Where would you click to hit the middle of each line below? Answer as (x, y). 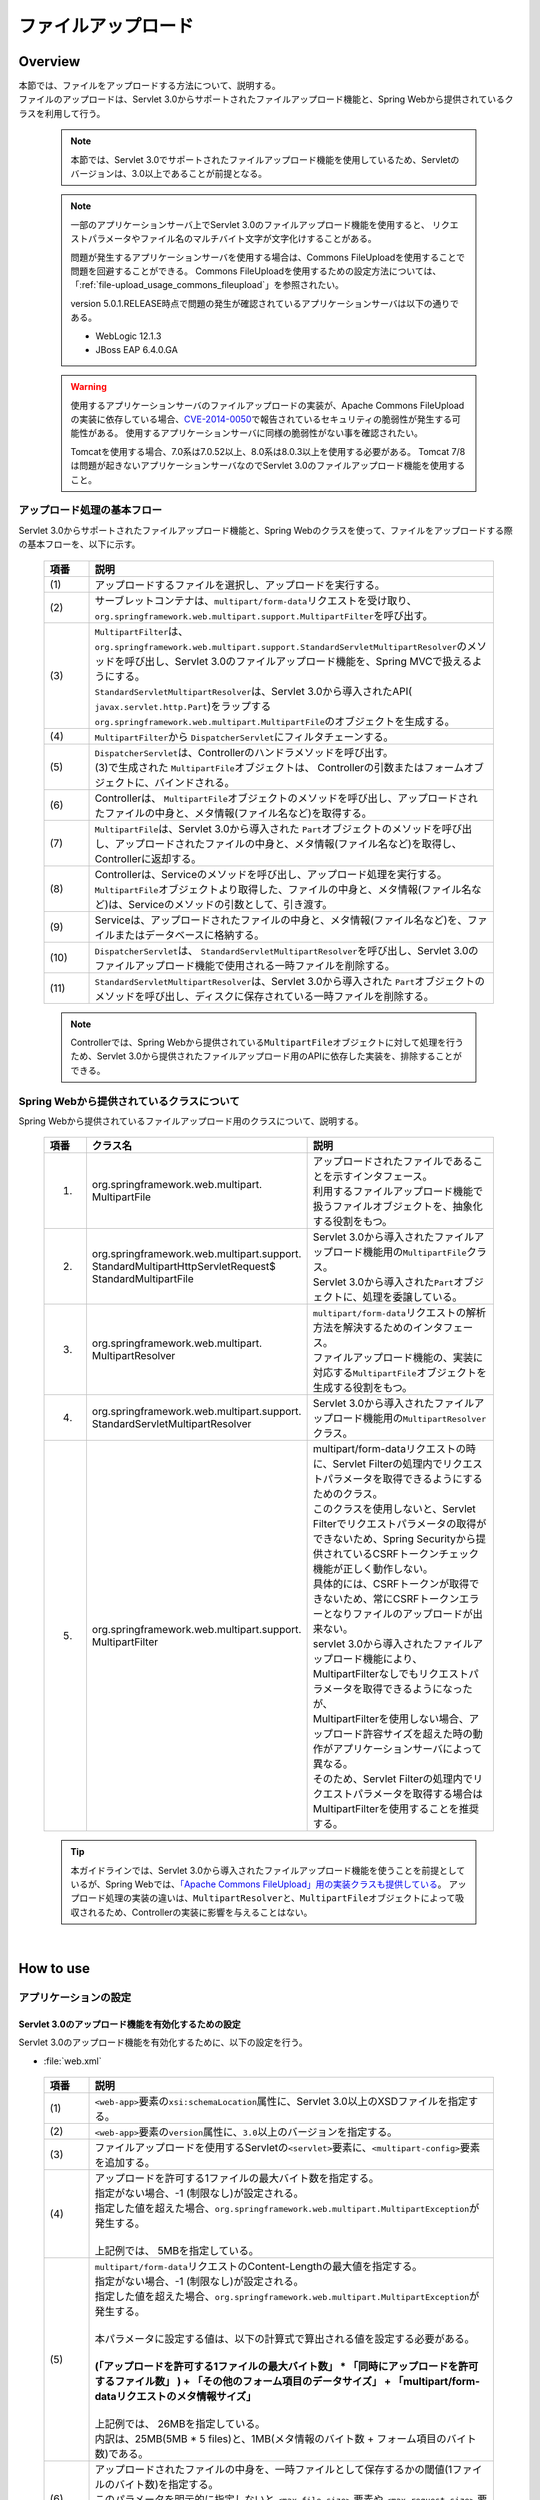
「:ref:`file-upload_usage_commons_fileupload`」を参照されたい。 (207, 285)
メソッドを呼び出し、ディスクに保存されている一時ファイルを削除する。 (264, 996)
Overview (49, 61)
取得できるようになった (417, 1689)
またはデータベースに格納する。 (189, 935)
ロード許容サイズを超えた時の (403, 1734)
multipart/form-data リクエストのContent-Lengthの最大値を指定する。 (258, 2266)
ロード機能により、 (377, 1659)
